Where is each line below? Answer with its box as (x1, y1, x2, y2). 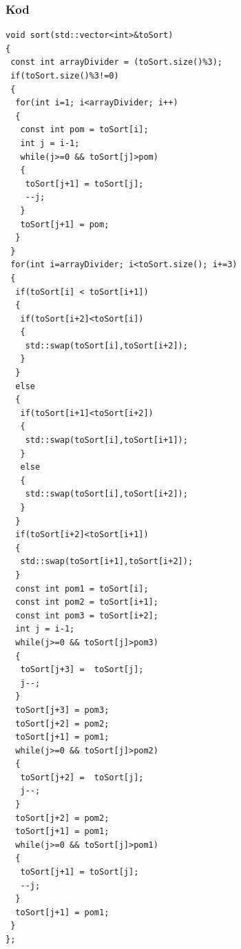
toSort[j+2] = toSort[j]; (20, 772, 144, 782)
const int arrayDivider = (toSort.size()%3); (10, 57, 222, 67)
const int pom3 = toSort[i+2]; (15, 610, 158, 620)
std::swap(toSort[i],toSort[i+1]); (25, 435, 188, 446)
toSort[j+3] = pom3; (15, 705, 109, 715)
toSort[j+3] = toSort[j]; (20, 665, 144, 675)
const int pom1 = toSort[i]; (15, 583, 149, 594)
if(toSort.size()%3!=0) (10, 71, 119, 81)
